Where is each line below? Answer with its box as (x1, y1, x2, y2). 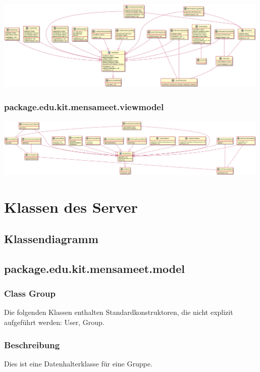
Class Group (4, 287, 56, 300)
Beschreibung (4, 338, 60, 351)
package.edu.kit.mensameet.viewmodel (4, 100, 164, 113)
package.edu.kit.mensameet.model (4, 260, 185, 276)
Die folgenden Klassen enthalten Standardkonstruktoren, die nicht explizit (4, 307, 233, 317)
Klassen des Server (4, 196, 138, 217)
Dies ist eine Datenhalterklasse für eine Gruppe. (4, 358, 152, 368)
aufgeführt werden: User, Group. (4, 317, 105, 328)
